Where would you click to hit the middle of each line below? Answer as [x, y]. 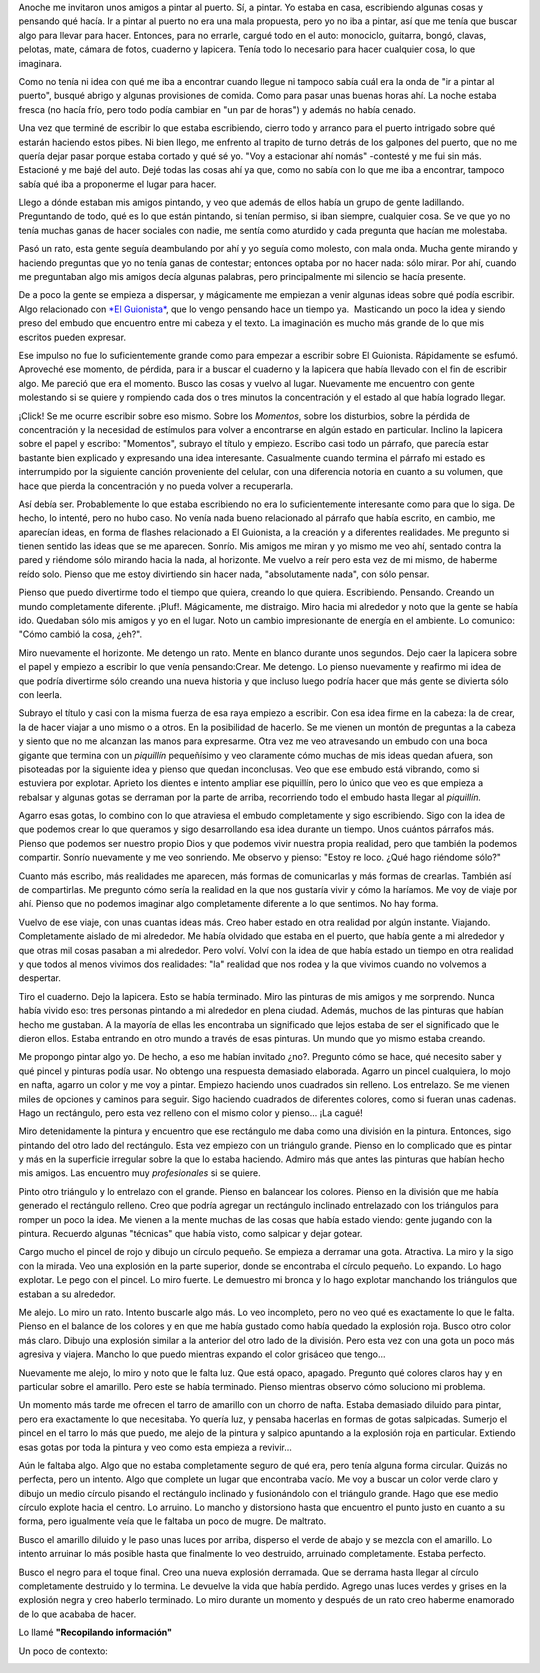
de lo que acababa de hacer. [77, 1614]
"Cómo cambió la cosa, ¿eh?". [80, 634]
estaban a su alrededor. [67, 1294]
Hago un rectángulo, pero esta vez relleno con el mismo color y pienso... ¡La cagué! [191, 1112]
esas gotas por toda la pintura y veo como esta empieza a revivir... [155, 1447]
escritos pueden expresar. [72, 337]
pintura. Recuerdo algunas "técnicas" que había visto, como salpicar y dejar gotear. [190, 1234]
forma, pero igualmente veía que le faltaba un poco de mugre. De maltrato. [172, 1521]
